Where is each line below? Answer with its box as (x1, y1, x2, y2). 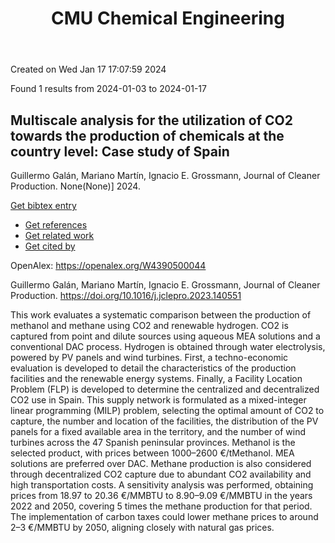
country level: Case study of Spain (10, 143, 230, 160)
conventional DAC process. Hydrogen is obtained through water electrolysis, (10, 341, 326, 352)
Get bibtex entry (10, 200, 77, 211)
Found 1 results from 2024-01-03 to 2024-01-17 (10, 83, 207, 95)
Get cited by (24, 240, 76, 252)
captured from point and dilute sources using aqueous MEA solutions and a (10, 330, 321, 342)
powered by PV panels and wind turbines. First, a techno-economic (10, 352, 289, 363)
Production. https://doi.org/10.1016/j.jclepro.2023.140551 (10, 290, 242, 301)
